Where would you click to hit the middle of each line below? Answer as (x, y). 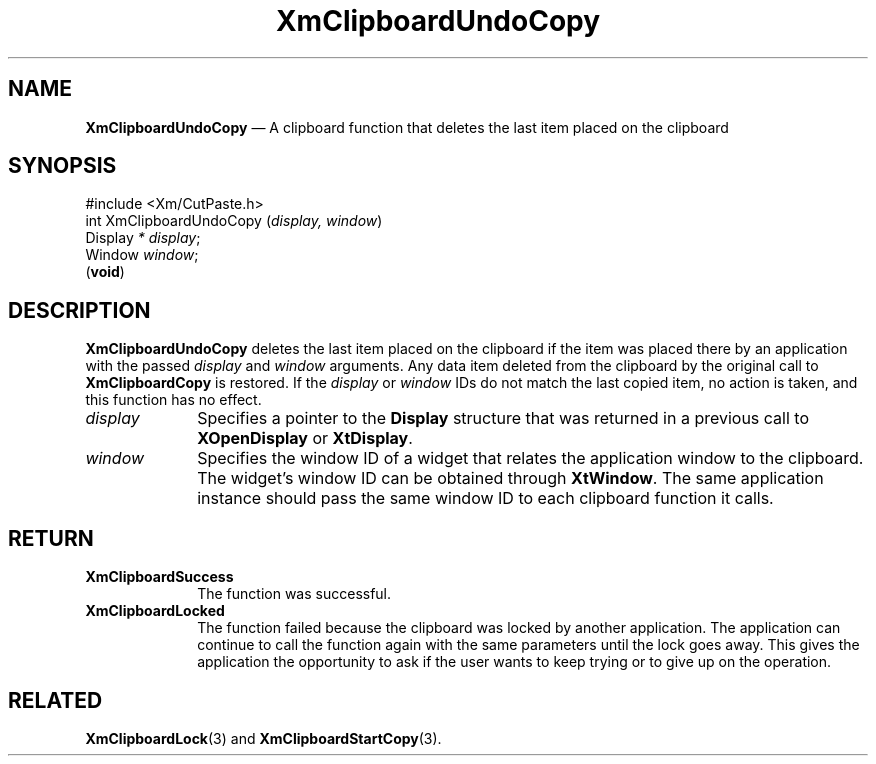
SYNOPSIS (62, 166)
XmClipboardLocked (155, 611)
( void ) (105, 272)
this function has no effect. (173, 400)
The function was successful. (294, 594)
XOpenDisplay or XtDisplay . (305, 438)
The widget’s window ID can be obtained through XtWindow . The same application (510, 478)
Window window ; (142, 255)
